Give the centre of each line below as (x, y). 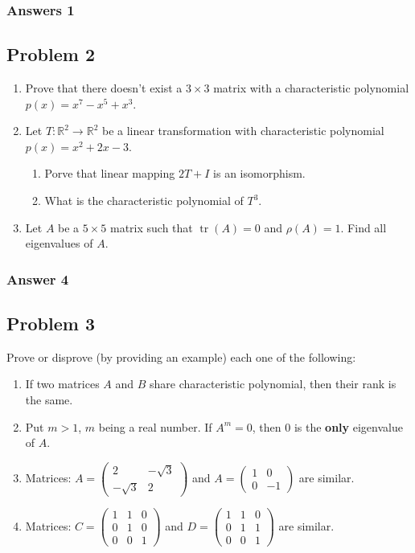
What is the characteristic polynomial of (144, 201)
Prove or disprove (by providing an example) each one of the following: (181, 356)
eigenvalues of (59, 243)
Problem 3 (51, 324)
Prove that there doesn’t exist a (104, 88)
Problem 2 (51, 54)
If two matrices (62, 384)
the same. (49, 400)
